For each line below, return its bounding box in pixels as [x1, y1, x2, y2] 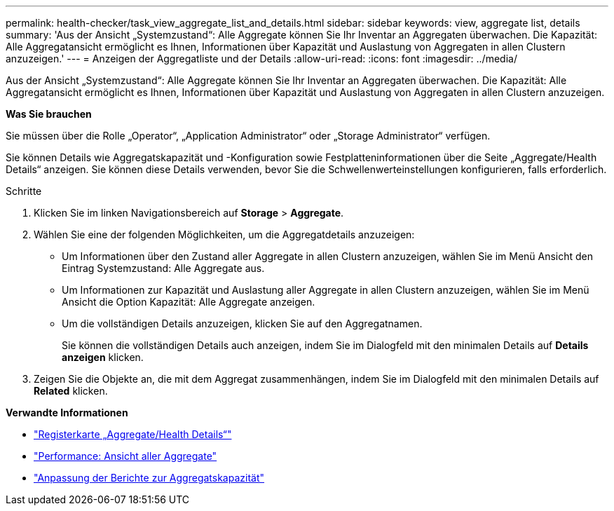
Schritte [6, 185, 42, 197]
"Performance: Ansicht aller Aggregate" [34, 450, 217, 462]
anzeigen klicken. [62, 351, 144, 363]
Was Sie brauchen [6, 108, 92, 120]
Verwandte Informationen [6, 407, 128, 418]
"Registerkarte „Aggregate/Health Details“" [34, 428, 232, 440]
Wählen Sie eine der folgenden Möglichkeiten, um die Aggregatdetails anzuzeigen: [34, 229, 415, 240]
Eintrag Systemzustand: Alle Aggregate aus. [62, 262, 265, 274]
